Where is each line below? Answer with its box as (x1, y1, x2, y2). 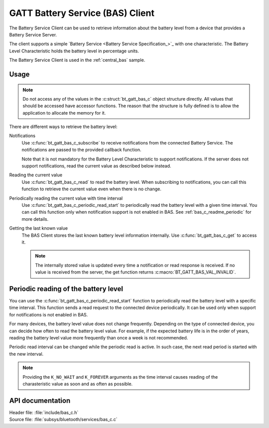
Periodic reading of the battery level (9, 285, 123, 293)
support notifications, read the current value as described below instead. (21, 163, 171, 169)
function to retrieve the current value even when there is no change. (21, 186, 162, 192)
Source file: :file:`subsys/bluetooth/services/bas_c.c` (9, 417, 118, 423)
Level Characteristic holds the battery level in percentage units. (9, 48, 139, 54)
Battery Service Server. (9, 31, 57, 37)
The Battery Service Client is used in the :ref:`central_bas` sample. (9, 57, 145, 63)
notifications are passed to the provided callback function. (21, 147, 141, 153)
